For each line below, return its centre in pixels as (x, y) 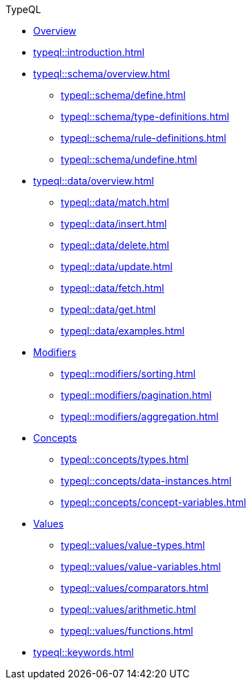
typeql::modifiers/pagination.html (136, 395)
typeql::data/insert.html (114, 224)
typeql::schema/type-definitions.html (145, 116)
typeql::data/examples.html (123, 331)
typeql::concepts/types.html (125, 459)
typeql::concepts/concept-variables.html (154, 502)
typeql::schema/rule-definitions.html (144, 138)
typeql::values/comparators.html (135, 588)
